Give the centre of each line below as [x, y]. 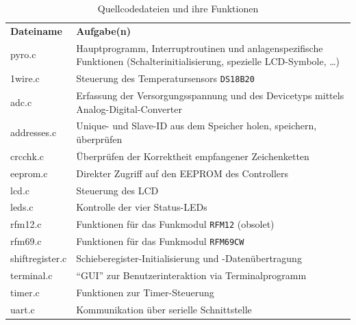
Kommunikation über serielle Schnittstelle [164, 309]
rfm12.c [26, 224]
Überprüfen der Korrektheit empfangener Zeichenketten [193, 156]
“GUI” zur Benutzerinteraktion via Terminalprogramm [191, 275]
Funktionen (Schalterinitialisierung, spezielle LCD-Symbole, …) [208, 61]
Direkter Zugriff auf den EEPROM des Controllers [182, 173]
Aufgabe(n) [103, 30]
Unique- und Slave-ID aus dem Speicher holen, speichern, [196, 126]
